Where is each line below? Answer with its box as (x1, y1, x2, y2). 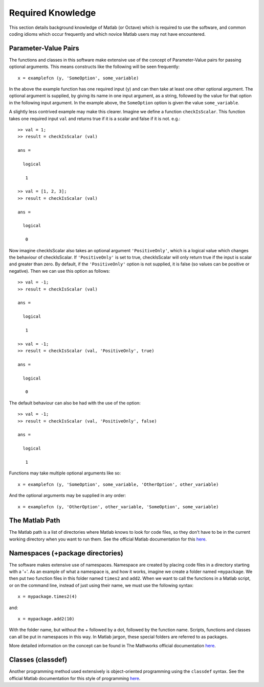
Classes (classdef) (9, 656, 67, 664)
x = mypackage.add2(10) (18, 616, 75, 622)
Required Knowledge (9, 7, 96, 18)
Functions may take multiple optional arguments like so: (9, 470, 121, 476)
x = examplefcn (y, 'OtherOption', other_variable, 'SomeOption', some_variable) (18, 504, 219, 509)
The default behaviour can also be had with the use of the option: (9, 400, 141, 406)
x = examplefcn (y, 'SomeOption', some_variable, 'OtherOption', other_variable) (18, 481, 219, 487)
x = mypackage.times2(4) (18, 594, 77, 599)
